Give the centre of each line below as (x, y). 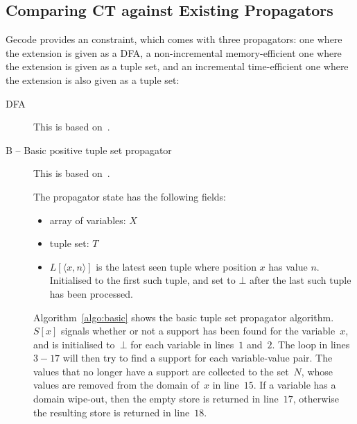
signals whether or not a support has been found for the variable (198, 331)
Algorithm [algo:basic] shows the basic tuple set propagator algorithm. (184, 317)
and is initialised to (74, 344)
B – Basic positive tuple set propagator (89, 150)
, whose (317, 371)
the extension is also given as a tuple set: (93, 79)
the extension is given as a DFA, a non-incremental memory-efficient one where (174, 52)
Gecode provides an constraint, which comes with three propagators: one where (174, 39)
